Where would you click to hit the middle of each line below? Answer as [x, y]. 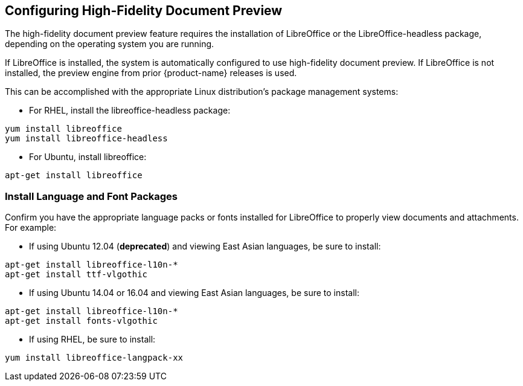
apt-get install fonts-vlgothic [81, 321]
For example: [31, 228]
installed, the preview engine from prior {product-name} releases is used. [151, 73]
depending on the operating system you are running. [110, 44]
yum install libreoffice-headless [86, 139]
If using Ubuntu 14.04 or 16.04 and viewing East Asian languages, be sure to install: [194, 293]
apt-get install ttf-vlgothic [76, 275]
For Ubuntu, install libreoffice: [88, 157]
